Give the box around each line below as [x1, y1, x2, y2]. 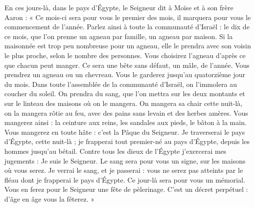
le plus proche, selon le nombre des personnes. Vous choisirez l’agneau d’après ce [4, 50, 246, 60]
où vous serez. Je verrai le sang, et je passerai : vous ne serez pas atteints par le [4, 165, 243, 175]
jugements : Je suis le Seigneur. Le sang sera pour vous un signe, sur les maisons [4, 155, 246, 166]
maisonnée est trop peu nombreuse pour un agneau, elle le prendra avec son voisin [4, 41, 251, 51]
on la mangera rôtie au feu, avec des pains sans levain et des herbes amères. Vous [4, 107, 248, 118]
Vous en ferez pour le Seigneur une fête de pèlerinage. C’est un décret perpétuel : [4, 184, 248, 194]
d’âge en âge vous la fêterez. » [4, 193, 95, 204]
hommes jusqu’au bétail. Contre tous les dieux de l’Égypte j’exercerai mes [4, 145, 227, 156]
